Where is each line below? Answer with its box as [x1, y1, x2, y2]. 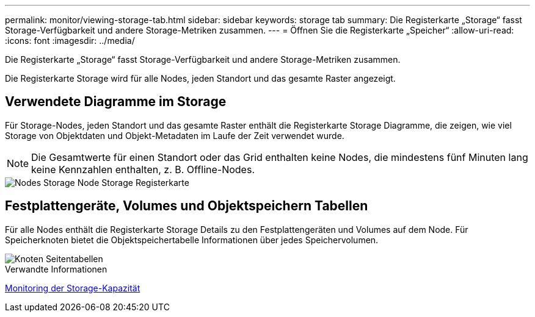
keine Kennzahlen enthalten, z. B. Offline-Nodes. [31, 163, 255, 176]
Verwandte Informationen [5, 263, 107, 274]
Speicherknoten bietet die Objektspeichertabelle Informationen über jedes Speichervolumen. [5, 234, 379, 245]
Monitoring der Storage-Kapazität [5, 282, 140, 293]
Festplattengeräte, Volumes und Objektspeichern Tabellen [5, 198, 368, 214]
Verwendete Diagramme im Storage [5, 94, 227, 110]
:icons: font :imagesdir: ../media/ [5, 35, 135, 46]
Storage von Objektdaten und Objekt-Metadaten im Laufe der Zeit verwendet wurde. [5, 130, 344, 141]
